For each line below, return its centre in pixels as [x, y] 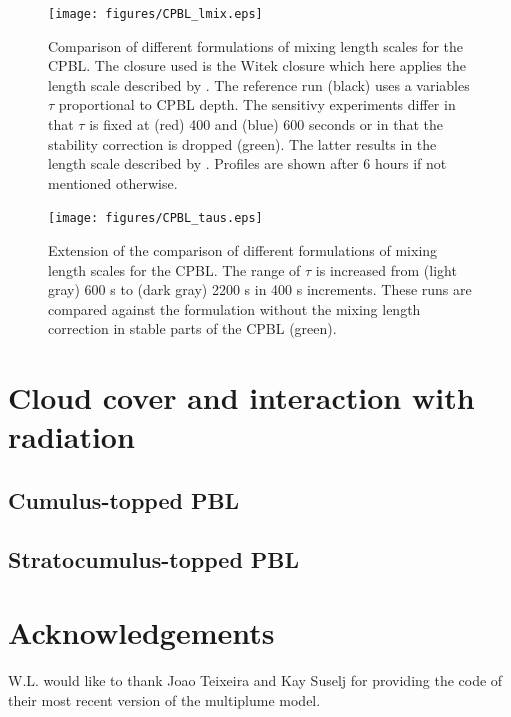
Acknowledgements [141, 632]
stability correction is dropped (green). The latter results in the [242, 143]
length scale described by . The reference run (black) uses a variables [259, 84]
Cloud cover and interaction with [241, 397]
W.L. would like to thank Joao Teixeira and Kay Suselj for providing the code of [255, 680]
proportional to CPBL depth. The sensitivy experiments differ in [257, 104]
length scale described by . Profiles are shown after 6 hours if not [247, 163]
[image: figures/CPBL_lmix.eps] [155, 14]
